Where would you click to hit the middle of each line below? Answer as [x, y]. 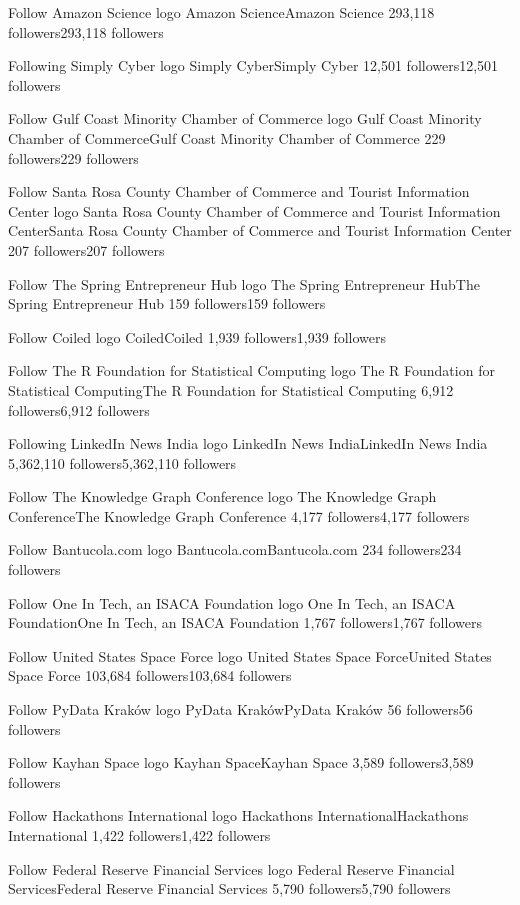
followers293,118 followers [86, 31]
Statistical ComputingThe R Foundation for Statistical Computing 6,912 [231, 389]
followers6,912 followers [79, 409]
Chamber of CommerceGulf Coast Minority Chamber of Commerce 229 [227, 137]
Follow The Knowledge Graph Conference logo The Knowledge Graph [222, 496]
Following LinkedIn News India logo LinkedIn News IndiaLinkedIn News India [248, 443]
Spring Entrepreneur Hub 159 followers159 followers [167, 303]
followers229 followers [73, 157]
